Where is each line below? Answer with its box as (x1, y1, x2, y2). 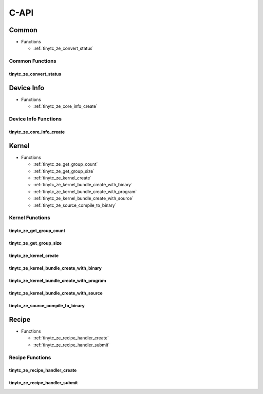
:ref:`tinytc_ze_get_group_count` (33, 161, 98, 167)
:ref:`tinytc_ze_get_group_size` (33, 168, 94, 174)
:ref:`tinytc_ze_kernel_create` (33, 175, 92, 180)
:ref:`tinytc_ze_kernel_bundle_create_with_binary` (33, 182, 132, 188)
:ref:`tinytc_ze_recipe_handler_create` (33, 335, 109, 341)
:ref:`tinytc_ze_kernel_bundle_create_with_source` (33, 196, 133, 201)
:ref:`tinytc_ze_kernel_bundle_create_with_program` (33, 188, 137, 195)
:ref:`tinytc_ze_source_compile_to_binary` (33, 202, 116, 208)
